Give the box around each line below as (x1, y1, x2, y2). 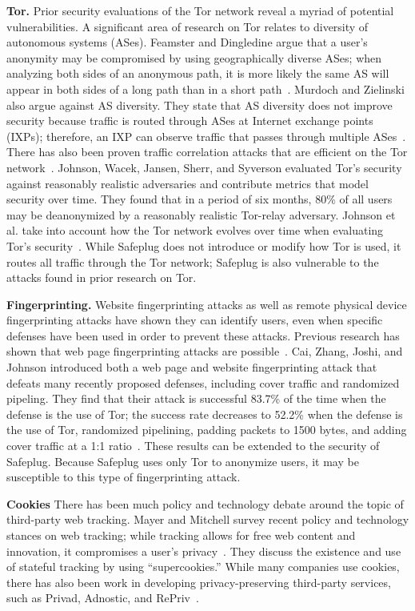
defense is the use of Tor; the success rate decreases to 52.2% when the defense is (6, 405, 403, 422)
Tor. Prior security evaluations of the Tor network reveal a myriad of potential (6, 2, 394, 18)
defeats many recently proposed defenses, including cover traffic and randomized (6, 374, 400, 391)
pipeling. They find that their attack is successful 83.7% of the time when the (6, 390, 386, 407)
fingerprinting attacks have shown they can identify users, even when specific (6, 312, 383, 328)
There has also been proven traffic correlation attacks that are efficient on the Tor (6, 143, 408, 160)
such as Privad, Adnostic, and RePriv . (6, 589, 199, 606)
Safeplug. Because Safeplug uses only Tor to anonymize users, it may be (6, 452, 359, 469)
